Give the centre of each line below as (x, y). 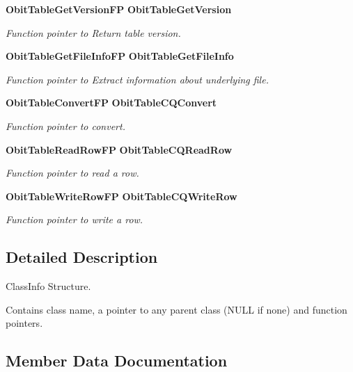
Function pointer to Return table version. (93, 32)
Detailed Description (82, 257)
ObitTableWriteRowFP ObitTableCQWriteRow (121, 196)
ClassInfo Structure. (48, 286)
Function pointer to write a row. (74, 219)
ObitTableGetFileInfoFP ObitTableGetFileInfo (120, 56)
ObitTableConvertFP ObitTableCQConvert (111, 103)
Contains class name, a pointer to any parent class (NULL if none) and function (176, 309)
